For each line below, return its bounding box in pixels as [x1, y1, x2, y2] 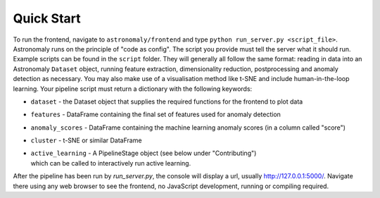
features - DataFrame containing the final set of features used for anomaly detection [30, 110, 281, 119]
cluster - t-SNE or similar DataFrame [30, 136, 142, 144]
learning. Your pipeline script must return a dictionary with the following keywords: [13, 85, 253, 93]
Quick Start [13, 11, 81, 26]
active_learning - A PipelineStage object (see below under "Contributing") [30, 149, 257, 158]
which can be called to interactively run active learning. [30, 159, 191, 167]
